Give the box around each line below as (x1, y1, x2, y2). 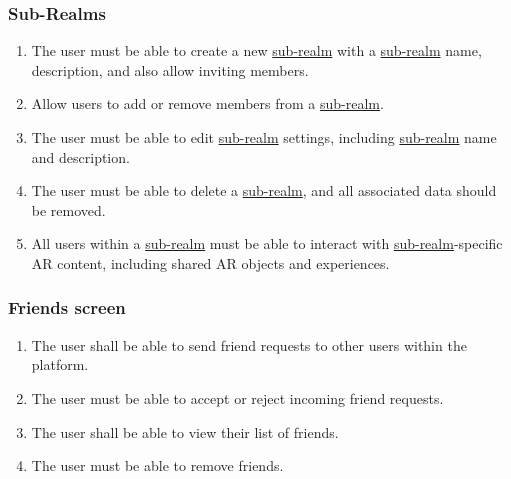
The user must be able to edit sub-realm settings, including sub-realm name (31, 127, 497, 147)
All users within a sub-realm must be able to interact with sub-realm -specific (31, 233, 503, 254)
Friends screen (8, 295, 126, 320)
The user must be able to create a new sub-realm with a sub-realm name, (31, 40, 482, 61)
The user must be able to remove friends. (31, 455, 284, 476)
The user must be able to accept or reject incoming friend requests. (31, 387, 444, 408)
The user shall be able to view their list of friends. (31, 421, 339, 442)
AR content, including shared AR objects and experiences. (31, 252, 390, 273)
